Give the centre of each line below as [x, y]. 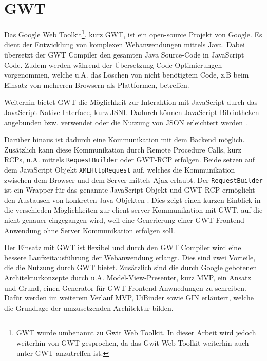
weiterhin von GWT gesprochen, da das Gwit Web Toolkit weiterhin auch [132, 343]
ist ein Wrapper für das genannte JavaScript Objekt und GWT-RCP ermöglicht [130, 190]
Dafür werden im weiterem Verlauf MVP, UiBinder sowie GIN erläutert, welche [129, 298]
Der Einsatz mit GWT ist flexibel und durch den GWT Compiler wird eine [123, 247]
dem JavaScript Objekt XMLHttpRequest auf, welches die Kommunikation [120, 169]
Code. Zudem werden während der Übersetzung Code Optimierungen [113, 64]
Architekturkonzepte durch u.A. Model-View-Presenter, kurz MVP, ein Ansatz [128, 278]
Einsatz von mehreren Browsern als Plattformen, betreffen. [97, 84]
